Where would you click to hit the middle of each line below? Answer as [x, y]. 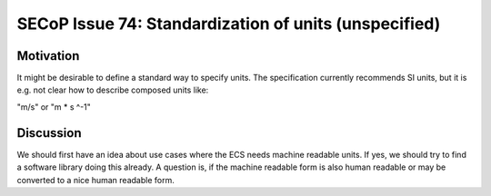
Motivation [48, 56]
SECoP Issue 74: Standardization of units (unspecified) [229, 24]
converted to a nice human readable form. [95, 180]
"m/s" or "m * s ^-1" [54, 107]
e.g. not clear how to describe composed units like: [113, 90]
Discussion [49, 133]
